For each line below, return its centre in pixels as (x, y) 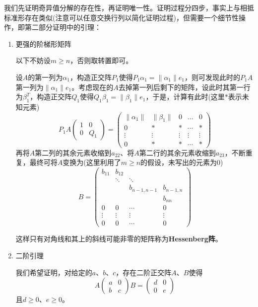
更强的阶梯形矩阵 (43, 43)
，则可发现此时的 (213, 77)
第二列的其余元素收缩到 (73, 152)
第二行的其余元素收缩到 (177, 152)
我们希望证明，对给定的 (54, 272)
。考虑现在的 (93, 87)
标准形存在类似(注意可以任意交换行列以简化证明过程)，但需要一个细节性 (121, 17)
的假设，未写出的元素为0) (182, 162)
